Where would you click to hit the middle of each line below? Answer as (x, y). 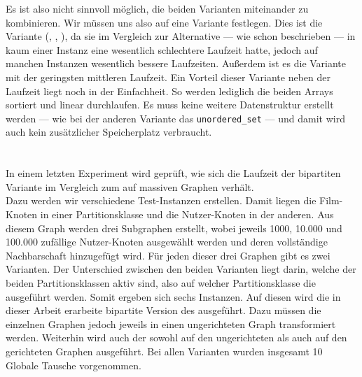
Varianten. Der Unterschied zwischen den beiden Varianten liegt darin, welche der (181, 269)
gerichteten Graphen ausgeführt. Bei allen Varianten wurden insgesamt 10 (164, 351)
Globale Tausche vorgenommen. (74, 365)
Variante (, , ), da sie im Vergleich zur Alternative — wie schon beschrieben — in (181, 36)
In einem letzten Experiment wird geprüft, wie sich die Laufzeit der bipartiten (173, 173)
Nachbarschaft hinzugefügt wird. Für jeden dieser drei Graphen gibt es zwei (168, 255)
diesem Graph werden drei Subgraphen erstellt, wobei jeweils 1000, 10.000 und (174, 228)
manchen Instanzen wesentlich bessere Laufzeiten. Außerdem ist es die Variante (176, 63)
